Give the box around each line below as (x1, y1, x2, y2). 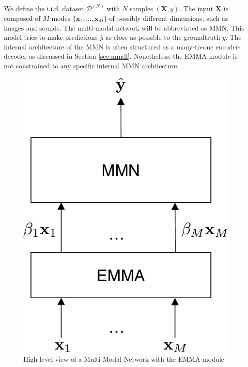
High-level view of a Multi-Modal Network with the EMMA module (23, 354, 224, 364)
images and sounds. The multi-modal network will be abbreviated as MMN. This (4, 22, 244, 32)
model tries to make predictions (4, 32, 98, 42)
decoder (4, 51, 27, 61)
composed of (4, 13, 41, 23)
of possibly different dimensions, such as (109, 13, 228, 23)
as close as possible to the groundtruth (105, 32, 220, 42)
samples (130, 3, 153, 14)
